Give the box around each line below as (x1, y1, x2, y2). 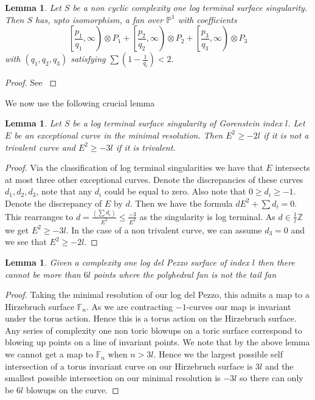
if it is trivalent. (116, 140, 176, 153)
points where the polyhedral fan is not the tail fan (93, 267, 277, 280)
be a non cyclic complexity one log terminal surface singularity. (72, 1, 308, 13)
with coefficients (178, 13, 237, 26)
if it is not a (263, 128, 309, 141)
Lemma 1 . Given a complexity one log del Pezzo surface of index (5, 255, 249, 268)
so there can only (239, 371, 303, 384)
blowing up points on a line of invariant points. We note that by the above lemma (5, 336, 310, 348)
